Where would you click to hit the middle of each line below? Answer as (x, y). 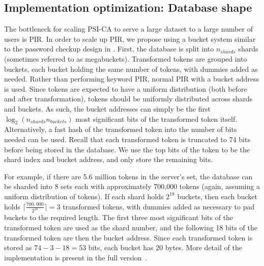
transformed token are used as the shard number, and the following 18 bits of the (131, 227)
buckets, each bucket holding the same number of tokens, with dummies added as (131, 69)
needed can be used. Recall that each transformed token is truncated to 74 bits (127, 139)
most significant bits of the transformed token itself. (156, 118)
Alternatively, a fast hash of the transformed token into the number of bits (121, 129)
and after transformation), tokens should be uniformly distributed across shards (128, 99)
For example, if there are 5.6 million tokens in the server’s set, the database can (128, 176)
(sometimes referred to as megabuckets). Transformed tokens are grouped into (126, 58)
